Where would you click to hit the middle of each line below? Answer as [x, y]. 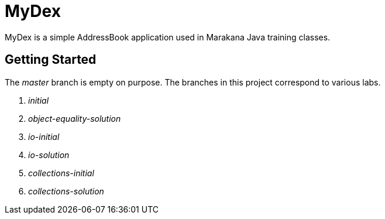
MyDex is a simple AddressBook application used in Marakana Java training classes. [168, 37]
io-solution [49, 155]
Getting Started [51, 60]
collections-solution [66, 191]
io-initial [44, 136]
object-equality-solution [75, 118]
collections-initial [61, 173]
